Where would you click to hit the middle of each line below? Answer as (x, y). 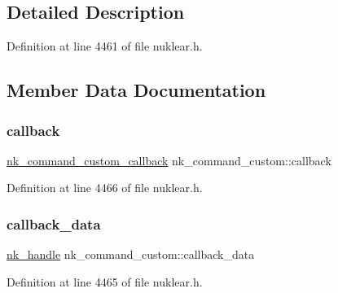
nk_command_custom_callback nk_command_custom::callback (169, 160)
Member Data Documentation (136, 90)
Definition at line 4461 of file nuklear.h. (105, 46)
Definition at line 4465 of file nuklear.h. (105, 281)
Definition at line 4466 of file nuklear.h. (105, 188)
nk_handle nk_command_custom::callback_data (131, 254)
